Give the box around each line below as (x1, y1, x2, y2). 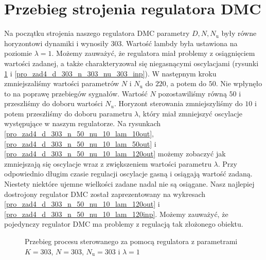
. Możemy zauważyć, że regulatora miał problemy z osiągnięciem (51, 48, 255, 58)
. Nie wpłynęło (216, 78, 262, 89)
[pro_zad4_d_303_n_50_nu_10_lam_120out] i (4, 198, 160, 209)
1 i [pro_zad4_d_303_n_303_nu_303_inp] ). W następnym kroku (4, 68, 217, 78)
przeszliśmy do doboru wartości (4, 98, 103, 109)
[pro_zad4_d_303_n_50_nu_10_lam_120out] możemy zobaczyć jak (4, 148, 226, 159)
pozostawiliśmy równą (158, 88, 227, 98)
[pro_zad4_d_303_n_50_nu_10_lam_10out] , (4, 128, 154, 139)
